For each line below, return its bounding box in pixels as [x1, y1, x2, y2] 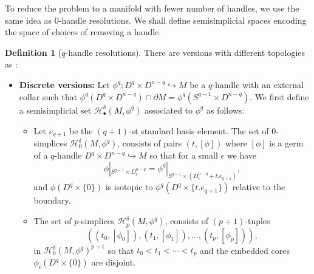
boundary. [33, 194, 71, 207]
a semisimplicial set [19, 103, 92, 116]
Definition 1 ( [5, 46, 62, 58]
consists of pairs [122, 137, 182, 149]
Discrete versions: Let [19, 78, 110, 91]
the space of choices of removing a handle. [5, 26, 162, 38]
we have [227, 149, 257, 162]
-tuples [245, 214, 270, 227]
